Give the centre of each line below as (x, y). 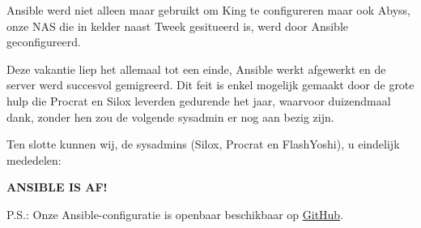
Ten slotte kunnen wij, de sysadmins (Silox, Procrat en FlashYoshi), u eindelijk (203, 144)
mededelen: (34, 159)
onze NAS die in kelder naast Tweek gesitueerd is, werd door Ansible (177, 26)
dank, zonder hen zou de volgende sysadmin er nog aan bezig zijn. (170, 116)
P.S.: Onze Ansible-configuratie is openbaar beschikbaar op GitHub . (175, 214)
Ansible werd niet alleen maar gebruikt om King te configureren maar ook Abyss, (209, 10)
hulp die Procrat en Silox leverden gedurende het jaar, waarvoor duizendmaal (199, 100)
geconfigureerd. (44, 42)
